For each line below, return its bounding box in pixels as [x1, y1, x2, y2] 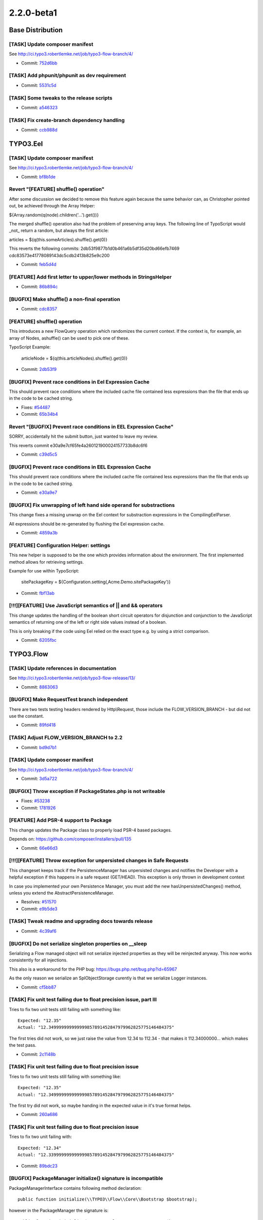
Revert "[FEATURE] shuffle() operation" [9, 186, 105, 193]
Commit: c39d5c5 [21, 451, 57, 457]
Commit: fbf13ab [21, 590, 55, 596]
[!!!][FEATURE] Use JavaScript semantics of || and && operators [9, 602, 163, 609]
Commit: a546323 [21, 104, 58, 110]
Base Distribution [9, 26, 63, 34]
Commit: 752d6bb [21, 60, 58, 66]
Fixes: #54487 [21, 404, 51, 410]
